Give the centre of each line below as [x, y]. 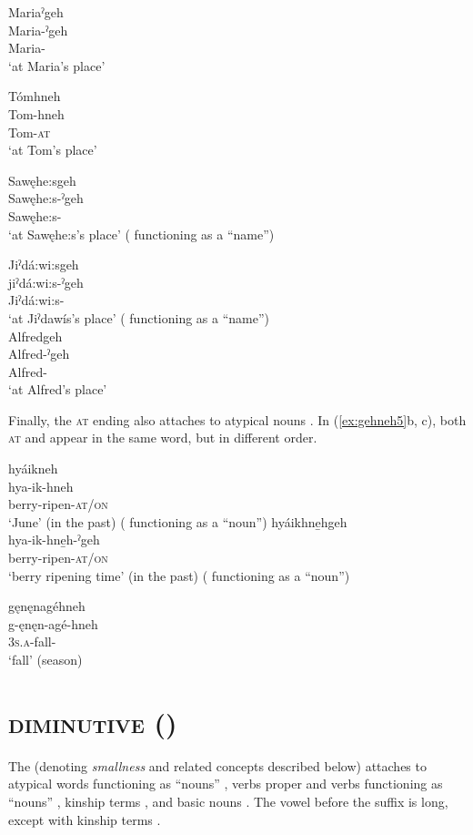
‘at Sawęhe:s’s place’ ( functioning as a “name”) [141, 234]
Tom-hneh [36, 113]
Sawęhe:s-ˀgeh [46, 198]
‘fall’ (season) [45, 659]
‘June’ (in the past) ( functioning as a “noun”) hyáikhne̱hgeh [178, 521]
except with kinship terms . [85, 819]
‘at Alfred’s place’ [58, 389]
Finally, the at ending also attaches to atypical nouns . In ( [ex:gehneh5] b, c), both [237, 419]
